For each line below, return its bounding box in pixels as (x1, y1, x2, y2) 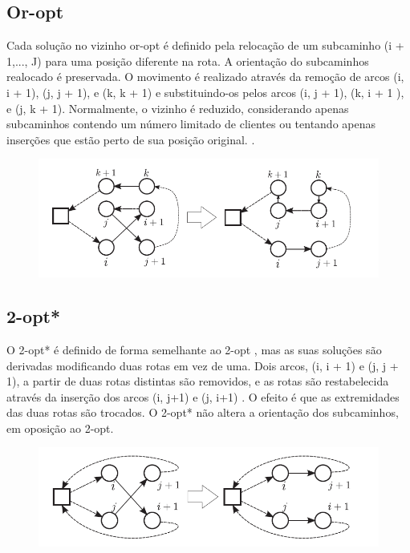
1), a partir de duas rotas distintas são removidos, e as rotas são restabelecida (6, 373, 389, 390)
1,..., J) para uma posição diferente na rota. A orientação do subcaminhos (6, 52, 369, 69)
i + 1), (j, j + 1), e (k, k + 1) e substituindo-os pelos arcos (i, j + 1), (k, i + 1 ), (6, 83, 404, 100)
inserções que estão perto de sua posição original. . (6, 131, 255, 147)
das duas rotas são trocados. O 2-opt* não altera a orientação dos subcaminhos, (6, 404, 399, 421)
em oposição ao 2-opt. (6, 419, 114, 436)
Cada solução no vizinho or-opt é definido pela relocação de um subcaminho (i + (6, 37, 404, 54)
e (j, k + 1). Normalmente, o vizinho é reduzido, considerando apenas (6, 99, 349, 116)
